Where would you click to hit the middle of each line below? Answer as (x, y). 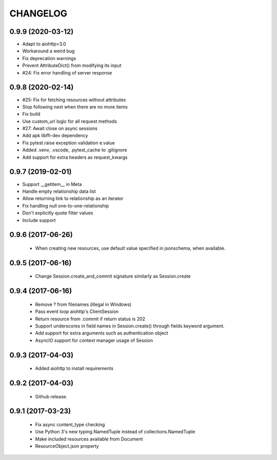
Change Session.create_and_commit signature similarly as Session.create (113, 276)
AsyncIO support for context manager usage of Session (94, 340)
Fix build (31, 114)
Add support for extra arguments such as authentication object (102, 333)
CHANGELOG (38, 13)
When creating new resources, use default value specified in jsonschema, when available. (130, 248)
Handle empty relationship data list (59, 191)
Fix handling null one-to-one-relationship (66, 206)
